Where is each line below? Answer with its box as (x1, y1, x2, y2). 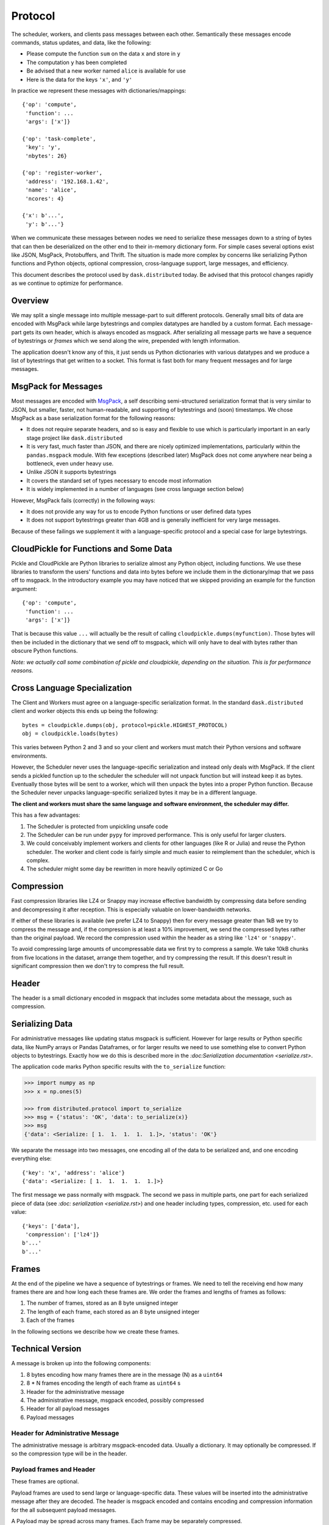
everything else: (11, 1155, 52, 1162)
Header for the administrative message (26, 1388, 125, 1395)
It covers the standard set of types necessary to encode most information (26, 476, 211, 484)
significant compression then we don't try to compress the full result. (11, 963, 185, 970)
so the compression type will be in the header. (11, 1450, 127, 1457)
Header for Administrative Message (11, 1429, 119, 1437)
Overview (11, 295, 49, 306)
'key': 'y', (25, 144, 61, 151)
